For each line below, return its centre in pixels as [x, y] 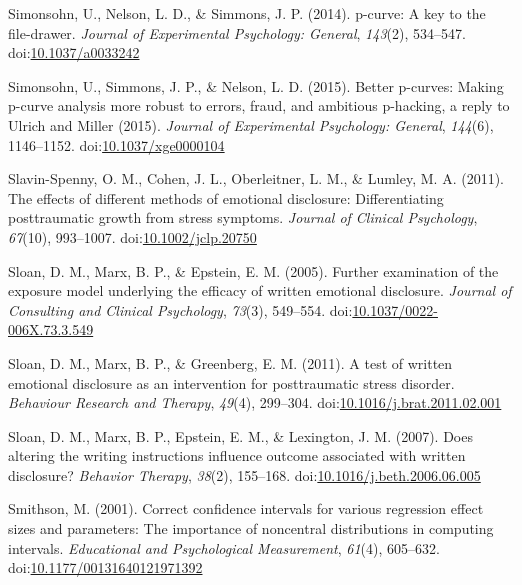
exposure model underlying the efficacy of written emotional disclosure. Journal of [260, 290]
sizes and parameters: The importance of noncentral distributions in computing [251, 528]
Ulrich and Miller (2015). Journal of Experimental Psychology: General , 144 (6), [251, 124]
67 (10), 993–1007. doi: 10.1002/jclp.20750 [132, 236]
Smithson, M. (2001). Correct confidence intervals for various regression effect [246, 508]
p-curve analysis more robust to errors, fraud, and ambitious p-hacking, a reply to [259, 105]
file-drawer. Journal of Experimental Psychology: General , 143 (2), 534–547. [237, 32]
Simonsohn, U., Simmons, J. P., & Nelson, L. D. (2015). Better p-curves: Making [256, 85]
